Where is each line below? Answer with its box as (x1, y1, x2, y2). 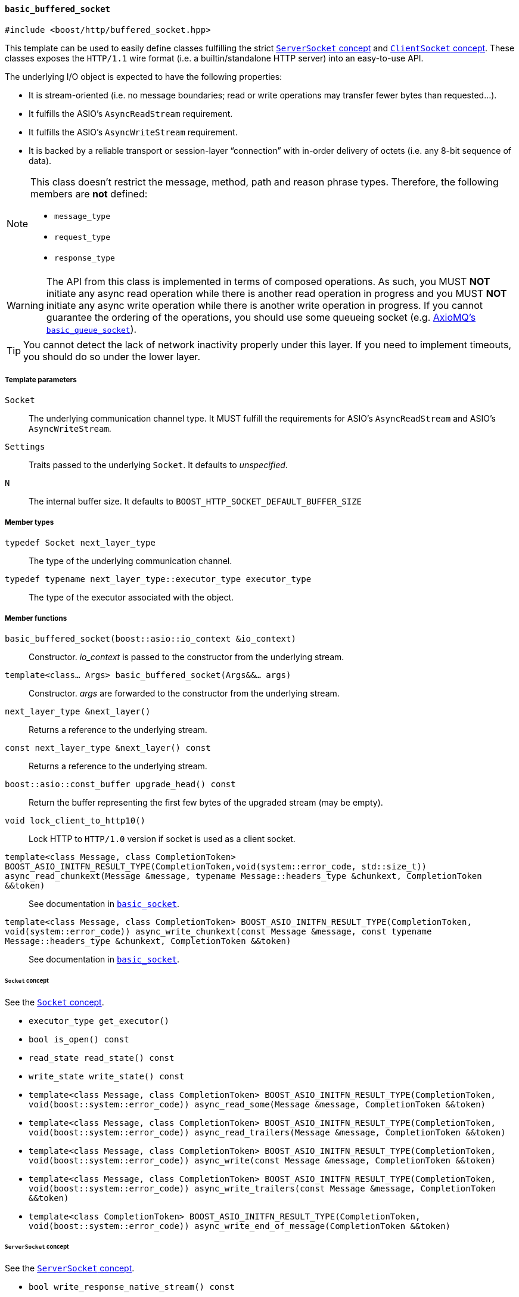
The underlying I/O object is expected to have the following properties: (5, 71, 282, 82)
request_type (54, 232, 110, 242)
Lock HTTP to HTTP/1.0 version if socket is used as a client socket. (29, 833, 296, 844)
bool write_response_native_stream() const (29, 1282, 235, 1292)
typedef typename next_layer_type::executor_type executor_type (5, 574, 312, 584)
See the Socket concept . (5, 996, 104, 1007)
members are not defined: (30, 187, 148, 200)
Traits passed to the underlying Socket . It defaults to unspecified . (29, 460, 288, 470)
